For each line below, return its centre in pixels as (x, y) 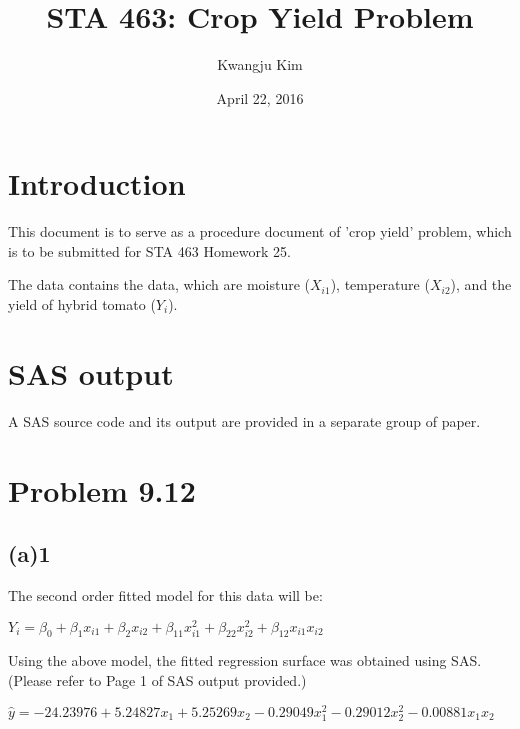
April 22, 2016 (260, 97)
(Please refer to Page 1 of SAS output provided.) (157, 679)
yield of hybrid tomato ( (82, 304)
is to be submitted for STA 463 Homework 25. (149, 250)
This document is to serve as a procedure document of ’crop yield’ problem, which (260, 231)
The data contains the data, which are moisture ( (159, 284)
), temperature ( (380, 284)
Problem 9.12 (102, 489)
